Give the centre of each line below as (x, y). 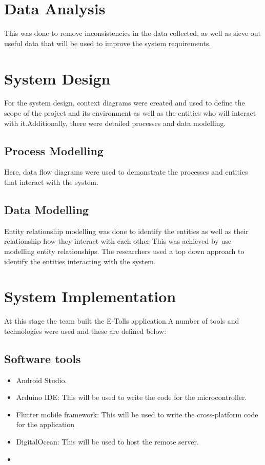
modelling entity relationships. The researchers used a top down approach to (124, 251)
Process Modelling (54, 150)
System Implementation (90, 296)
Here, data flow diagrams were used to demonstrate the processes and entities (126, 172)
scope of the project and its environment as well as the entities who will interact (130, 113)
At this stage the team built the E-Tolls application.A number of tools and (122, 321)
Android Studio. (42, 380)
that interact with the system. (51, 182)
